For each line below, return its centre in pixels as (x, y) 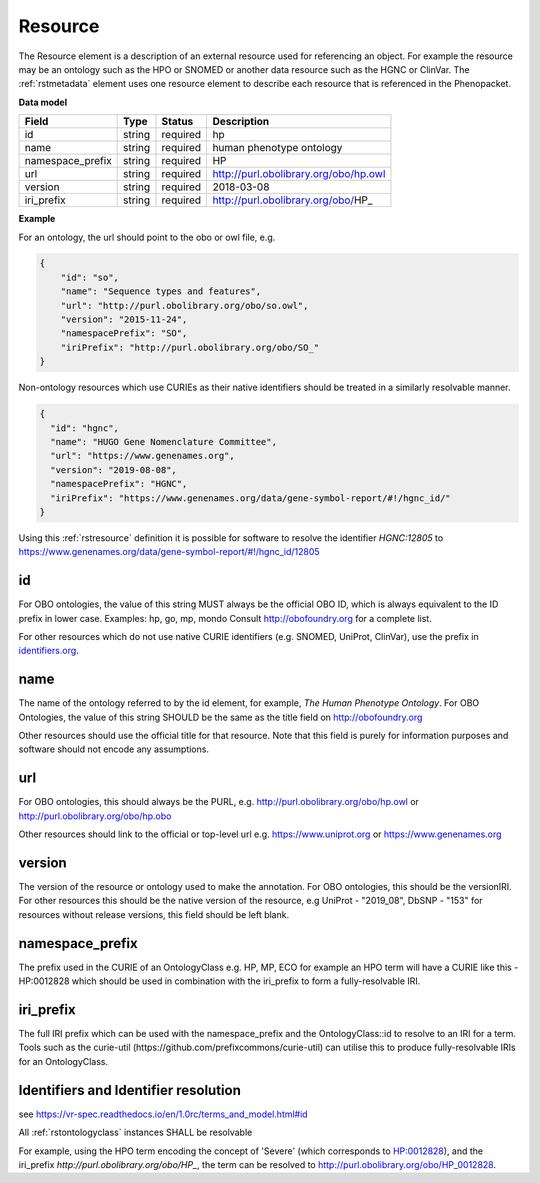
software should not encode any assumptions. (114, 749)
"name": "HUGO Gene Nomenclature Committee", (163, 441)
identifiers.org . (48, 651)
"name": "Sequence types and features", (161, 291)
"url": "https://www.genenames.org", (142, 456)
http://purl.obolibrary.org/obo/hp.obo (95, 816)
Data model (43, 102)
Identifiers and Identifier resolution (130, 1090)
